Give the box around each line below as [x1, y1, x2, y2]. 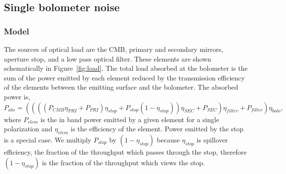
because [157, 134, 180, 144]
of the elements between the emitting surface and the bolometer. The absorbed [4, 82, 238, 92]
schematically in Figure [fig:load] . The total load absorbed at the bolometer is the [4, 63, 248, 73]
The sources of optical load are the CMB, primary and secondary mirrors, [4, 44, 223, 54]
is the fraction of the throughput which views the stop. [42, 157, 205, 167]
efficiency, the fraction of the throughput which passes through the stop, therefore [4, 146, 247, 157]
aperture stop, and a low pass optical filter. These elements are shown [4, 53, 211, 63]
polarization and [4, 124, 53, 134]
